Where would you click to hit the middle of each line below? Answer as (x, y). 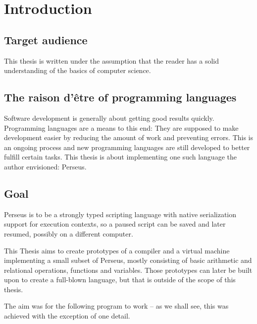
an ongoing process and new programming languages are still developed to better (127, 147)
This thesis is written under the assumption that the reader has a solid (111, 60)
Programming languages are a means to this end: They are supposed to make (121, 127)
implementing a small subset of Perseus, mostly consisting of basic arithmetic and (128, 260)
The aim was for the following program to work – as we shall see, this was (116, 306)
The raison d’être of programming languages (120, 97)
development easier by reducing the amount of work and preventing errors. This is (129, 137)
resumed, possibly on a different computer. (69, 233)
